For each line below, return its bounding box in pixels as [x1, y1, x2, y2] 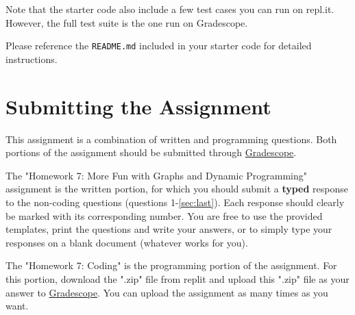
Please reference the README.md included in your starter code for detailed [5, 38, 312, 53]
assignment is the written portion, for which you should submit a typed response [5, 181, 349, 196]
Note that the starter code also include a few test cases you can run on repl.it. [5, 2, 334, 16]
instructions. [5, 51, 58, 66]
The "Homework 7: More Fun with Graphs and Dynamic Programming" [5, 168, 308, 182]
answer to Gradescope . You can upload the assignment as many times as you [5, 285, 328, 299]
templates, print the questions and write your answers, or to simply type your [5, 222, 332, 236]
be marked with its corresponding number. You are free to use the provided [5, 208, 323, 223]
